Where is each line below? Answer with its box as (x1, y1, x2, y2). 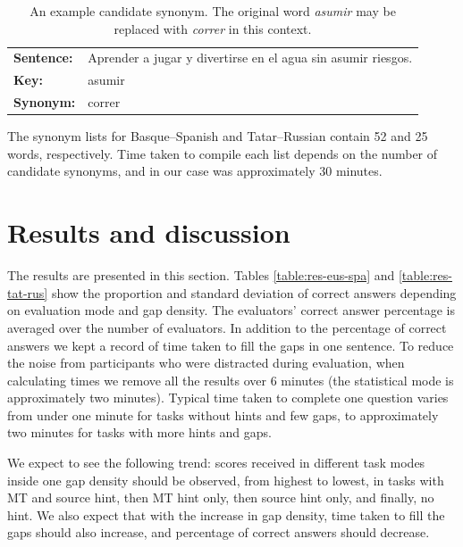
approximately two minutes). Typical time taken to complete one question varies (7, 388, 449, 407)
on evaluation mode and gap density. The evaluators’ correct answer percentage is (7, 301, 455, 319)
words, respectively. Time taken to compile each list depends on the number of (7, 144, 438, 162)
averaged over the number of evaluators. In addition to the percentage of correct (7, 318, 447, 336)
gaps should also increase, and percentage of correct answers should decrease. (7, 523, 430, 542)
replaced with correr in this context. (114, 19, 312, 37)
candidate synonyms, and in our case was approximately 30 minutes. (7, 162, 383, 180)
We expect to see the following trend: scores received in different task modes (7, 453, 425, 472)
